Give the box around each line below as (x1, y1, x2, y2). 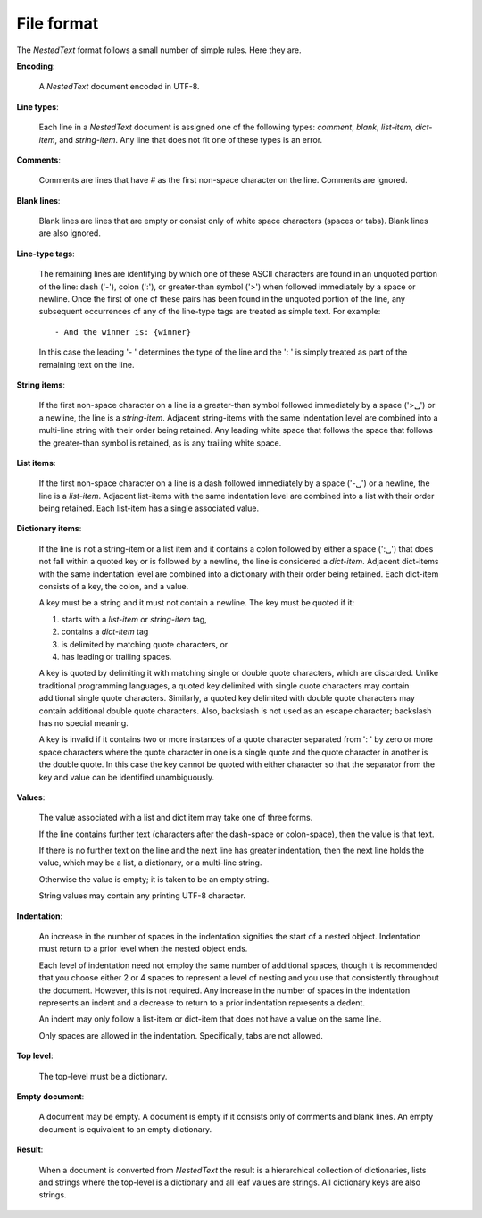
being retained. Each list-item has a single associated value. (38, 503, 259, 513)
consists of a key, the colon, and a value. (38, 581, 189, 592)
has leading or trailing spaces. (61, 652, 172, 662)
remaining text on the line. (38, 359, 135, 370)
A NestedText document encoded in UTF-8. (38, 81, 200, 92)
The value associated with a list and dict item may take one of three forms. (38, 813, 313, 823)
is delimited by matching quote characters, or (61, 638, 229, 649)
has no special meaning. (38, 717, 129, 728)
